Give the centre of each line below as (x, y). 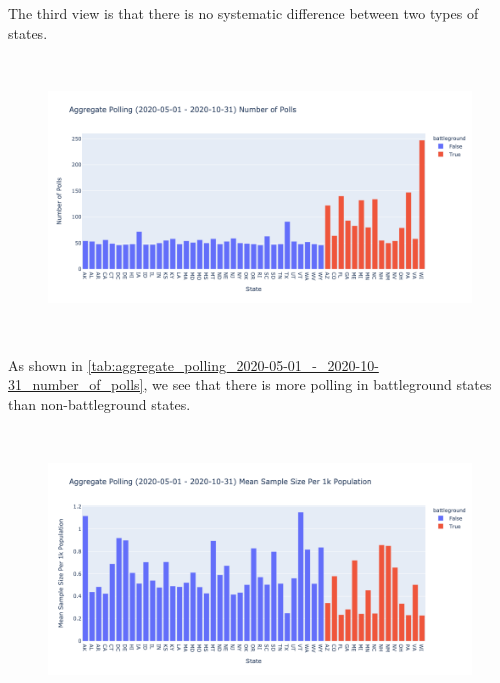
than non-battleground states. (99, 403)
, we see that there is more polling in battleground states (317, 384)
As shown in (45, 364)
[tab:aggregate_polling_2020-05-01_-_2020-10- (233, 364)
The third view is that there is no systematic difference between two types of (243, 13)
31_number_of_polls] (76, 384)
